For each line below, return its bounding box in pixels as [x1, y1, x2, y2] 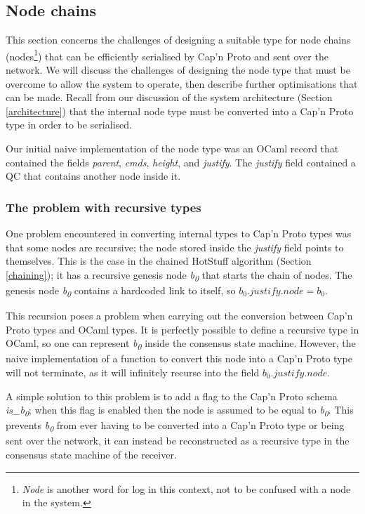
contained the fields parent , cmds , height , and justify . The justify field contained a [6, 154, 356, 169]
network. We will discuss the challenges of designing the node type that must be [6, 62, 350, 77]
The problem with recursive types [6, 198, 201, 216]
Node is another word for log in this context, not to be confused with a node [22, 481, 351, 496]
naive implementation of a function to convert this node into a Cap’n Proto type [6, 351, 352, 366]
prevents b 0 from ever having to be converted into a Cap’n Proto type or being [6, 418, 345, 435]
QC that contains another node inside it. [6, 169, 181, 183]
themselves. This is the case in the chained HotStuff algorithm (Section [6, 253, 312, 268]
